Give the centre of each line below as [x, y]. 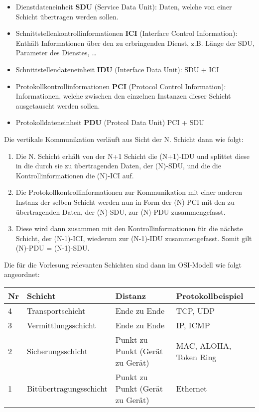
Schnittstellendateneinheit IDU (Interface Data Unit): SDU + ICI [117, 69]
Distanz [130, 296]
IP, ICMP [193, 325]
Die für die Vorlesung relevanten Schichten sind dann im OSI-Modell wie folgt [123, 264]
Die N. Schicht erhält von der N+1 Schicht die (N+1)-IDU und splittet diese [133, 156]
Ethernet [192, 389]
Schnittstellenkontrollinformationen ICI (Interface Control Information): [127, 33]
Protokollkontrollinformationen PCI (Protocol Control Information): [121, 86]
